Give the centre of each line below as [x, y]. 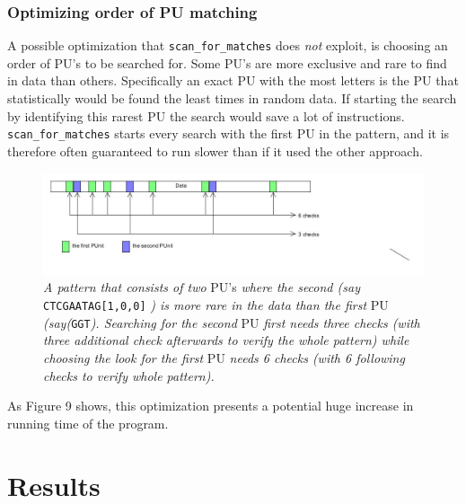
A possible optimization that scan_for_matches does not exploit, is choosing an [228, 45]
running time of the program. [88, 423]
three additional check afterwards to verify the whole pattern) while [226, 340]
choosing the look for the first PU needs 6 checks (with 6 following [224, 357]
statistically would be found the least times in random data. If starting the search [232, 98]
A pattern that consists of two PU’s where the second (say [202, 287]
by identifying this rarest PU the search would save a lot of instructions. [206, 115]
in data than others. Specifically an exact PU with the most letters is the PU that [233, 80]
